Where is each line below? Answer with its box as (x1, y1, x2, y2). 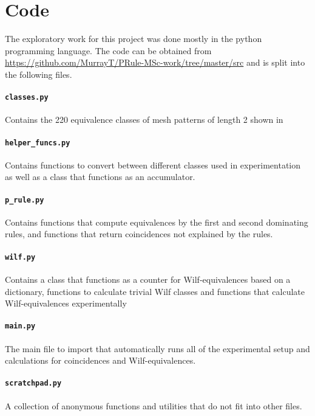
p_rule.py (5, 195, 44, 204)
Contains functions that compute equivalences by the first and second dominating (5, 215, 308, 228)
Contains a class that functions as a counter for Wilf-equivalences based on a (5, 272, 291, 285)
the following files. (5, 68, 72, 80)
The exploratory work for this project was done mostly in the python (5, 32, 262, 45)
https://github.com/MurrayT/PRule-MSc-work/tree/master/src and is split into (5, 56, 305, 69)
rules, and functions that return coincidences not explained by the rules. (5, 227, 273, 240)
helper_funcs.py (5, 138, 70, 147)
